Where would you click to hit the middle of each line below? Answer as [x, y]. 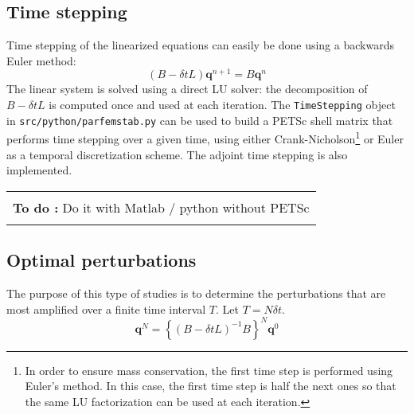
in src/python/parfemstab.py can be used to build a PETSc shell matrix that [200, 120]
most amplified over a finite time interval [106, 309]
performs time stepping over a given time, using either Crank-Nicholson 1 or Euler [205, 138]
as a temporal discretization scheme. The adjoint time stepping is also [177, 154]
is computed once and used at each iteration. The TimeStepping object [222, 105]
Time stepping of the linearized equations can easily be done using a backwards [200, 45]
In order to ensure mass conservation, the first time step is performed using [209, 370]
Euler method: [41, 60]
